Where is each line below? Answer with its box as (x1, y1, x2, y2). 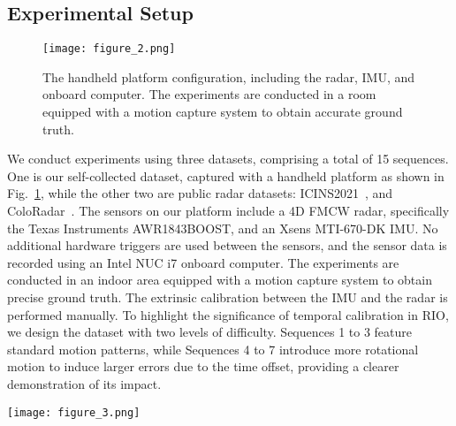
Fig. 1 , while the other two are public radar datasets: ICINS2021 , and (7, 184, 393, 202)
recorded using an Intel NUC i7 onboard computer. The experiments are (7, 253, 399, 271)
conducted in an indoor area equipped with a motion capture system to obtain (7, 270, 432, 289)
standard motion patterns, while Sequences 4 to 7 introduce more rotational (7, 339, 419, 358)
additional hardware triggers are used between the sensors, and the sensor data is (7, 236, 447, 255)
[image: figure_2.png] (42, 42, 176, 56)
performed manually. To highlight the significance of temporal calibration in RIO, (7, 305, 449, 323)
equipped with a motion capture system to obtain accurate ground (42, 103, 403, 121)
